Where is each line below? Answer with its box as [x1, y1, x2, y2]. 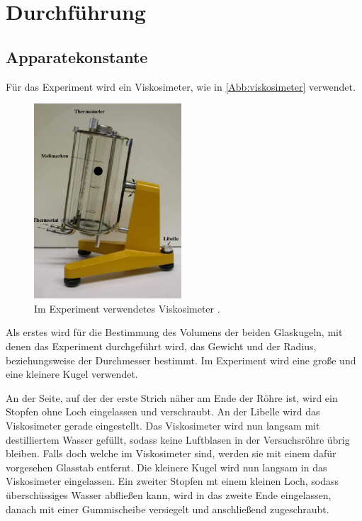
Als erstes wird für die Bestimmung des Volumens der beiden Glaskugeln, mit [6, 325, 343, 340]
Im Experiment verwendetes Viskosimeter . [34, 301, 220, 315]
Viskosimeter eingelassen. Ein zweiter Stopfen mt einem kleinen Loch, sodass [6, 474, 339, 488]
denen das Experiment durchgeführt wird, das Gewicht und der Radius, [6, 338, 317, 353]
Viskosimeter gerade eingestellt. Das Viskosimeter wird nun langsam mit [6, 418, 320, 432]
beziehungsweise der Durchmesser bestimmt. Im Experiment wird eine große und [6, 352, 356, 367]
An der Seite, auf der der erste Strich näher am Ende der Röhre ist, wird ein [6, 390, 338, 405]
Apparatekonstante [6, 45, 148, 67]
